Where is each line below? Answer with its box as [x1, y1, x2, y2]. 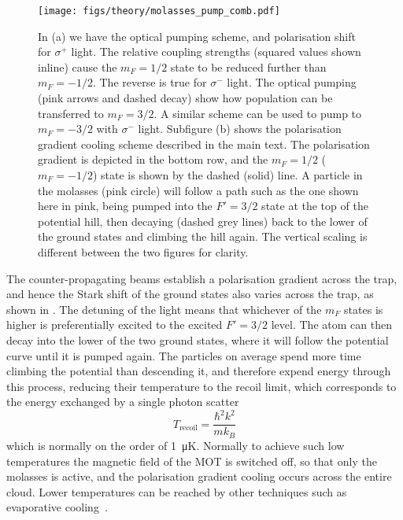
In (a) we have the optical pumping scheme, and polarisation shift [38, 28, 356, 44]
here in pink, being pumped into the [38, 197, 213, 214]
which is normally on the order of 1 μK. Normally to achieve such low [6, 437, 345, 453]
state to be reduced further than [170, 58, 327, 75]
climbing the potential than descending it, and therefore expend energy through [6, 363, 391, 379]
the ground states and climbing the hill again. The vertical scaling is [38, 228, 368, 245]
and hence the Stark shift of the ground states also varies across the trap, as [6, 286, 374, 302]
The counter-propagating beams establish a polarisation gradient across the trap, [6, 270, 397, 286]
